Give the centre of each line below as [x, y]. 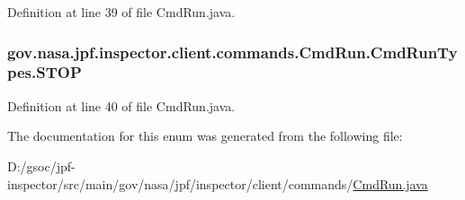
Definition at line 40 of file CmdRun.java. [121, 105]
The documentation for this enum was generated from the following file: [205, 136]
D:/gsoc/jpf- [41, 165]
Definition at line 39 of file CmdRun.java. [121, 12]
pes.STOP [45, 72]
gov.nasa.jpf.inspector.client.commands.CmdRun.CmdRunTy [232, 52]
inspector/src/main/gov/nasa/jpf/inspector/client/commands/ [180, 183]
